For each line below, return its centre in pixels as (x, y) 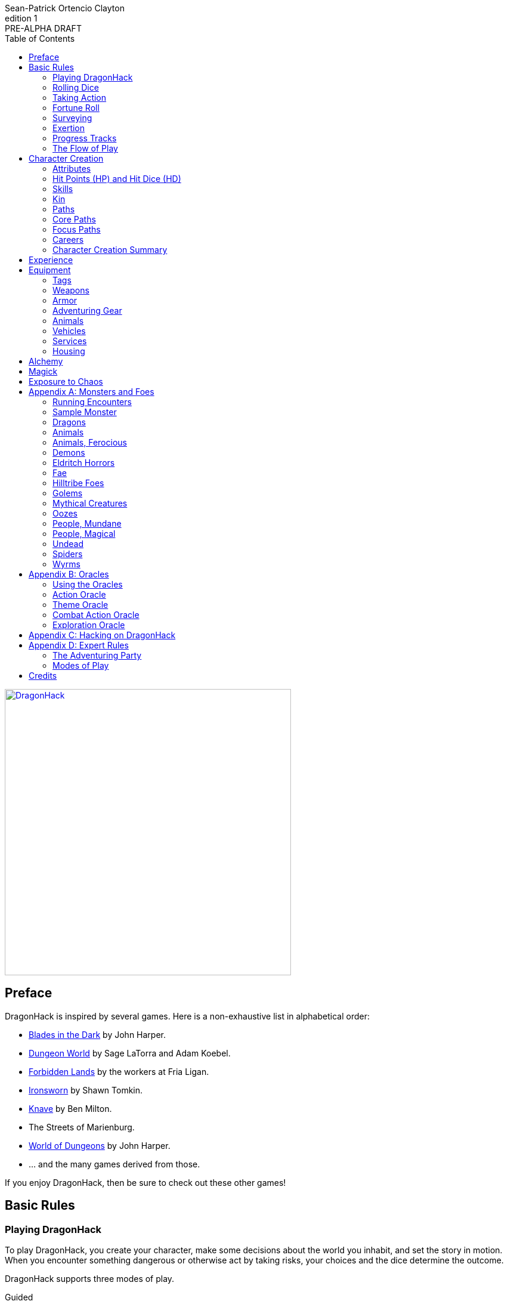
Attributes (72, 169)
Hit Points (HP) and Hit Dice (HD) (117, 179)
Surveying (72, 118)
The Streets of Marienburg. (82, 1127)
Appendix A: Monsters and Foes (92, 392)
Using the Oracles (88, 584)
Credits (43, 676)
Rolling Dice (76, 87)
